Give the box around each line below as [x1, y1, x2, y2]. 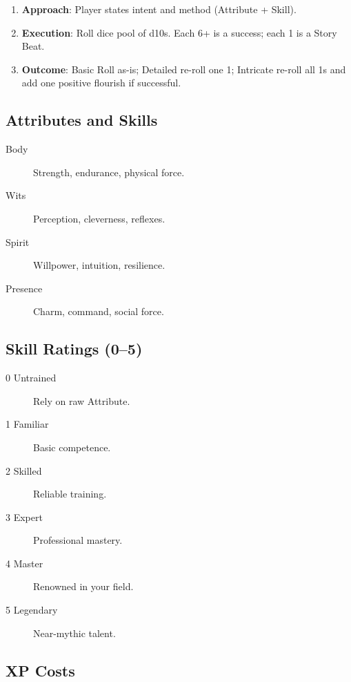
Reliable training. [33, 486, 107, 501]
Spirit [6, 234, 30, 249]
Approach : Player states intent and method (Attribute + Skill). [21, 2, 297, 16]
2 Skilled [6, 463, 42, 477]
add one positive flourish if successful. [21, 75, 181, 90]
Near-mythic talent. [33, 625, 116, 640]
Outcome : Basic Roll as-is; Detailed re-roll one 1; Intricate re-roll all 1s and [21, 61, 346, 76]
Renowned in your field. [33, 579, 134, 594]
